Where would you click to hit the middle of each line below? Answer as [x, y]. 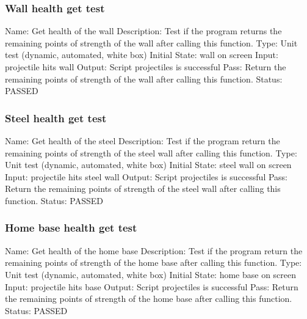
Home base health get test [71, 228]
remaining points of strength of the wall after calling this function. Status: [144, 79]
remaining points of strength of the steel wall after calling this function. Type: [151, 152]
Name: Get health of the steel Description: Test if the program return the [143, 141]
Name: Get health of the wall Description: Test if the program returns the [143, 31]
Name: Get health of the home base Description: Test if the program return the [154, 250]
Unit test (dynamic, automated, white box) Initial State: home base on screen [151, 274]
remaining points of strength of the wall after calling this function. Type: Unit [151, 42]
